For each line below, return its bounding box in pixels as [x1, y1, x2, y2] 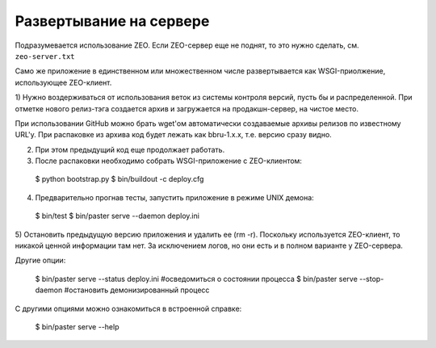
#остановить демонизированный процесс [64, 285, 210, 295]
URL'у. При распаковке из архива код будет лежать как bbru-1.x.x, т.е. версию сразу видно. [15, 130, 333, 140]
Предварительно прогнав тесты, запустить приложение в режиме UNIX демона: [35, 192, 314, 202]
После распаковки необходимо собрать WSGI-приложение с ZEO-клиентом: [35, 156, 303, 166]
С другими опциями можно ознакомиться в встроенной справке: [15, 304, 242, 313]
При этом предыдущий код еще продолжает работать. [35, 145, 225, 154]
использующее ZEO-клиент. [15, 78, 112, 87]
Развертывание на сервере [15, 12, 210, 30]
